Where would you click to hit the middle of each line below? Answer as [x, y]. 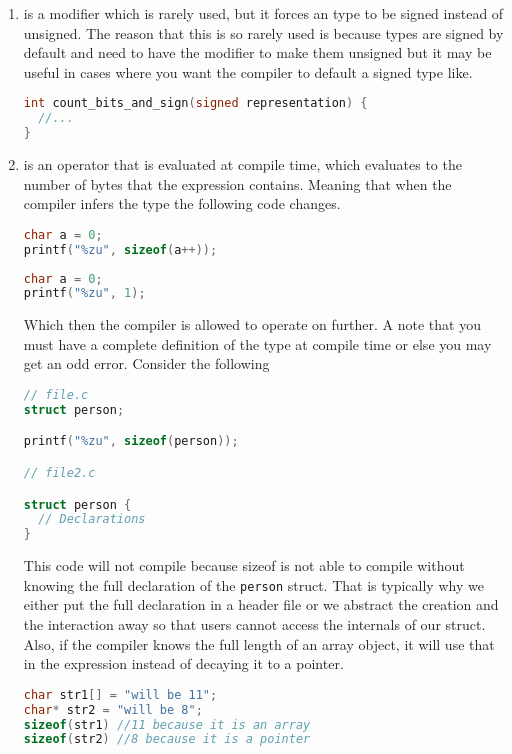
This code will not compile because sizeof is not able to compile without [244, 565]
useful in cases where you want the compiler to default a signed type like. [248, 71]
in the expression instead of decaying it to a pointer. [183, 663]
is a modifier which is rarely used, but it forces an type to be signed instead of [263, 13]
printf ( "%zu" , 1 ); [84, 293]
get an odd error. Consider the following [146, 363]
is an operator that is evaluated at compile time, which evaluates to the [242, 164]
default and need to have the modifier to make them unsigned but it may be [257, 52]
